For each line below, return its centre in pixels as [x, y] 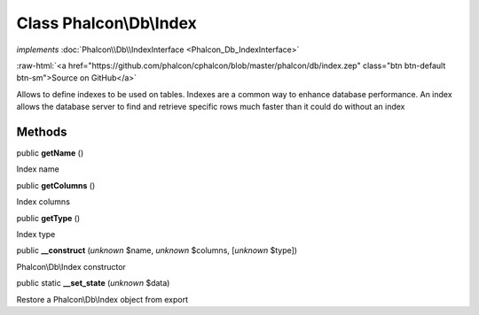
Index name [38, 169]
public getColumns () [56, 185]
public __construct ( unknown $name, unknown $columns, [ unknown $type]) [157, 250]
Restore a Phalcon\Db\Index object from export [102, 299]
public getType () [48, 218]
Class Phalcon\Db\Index [106, 23]
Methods [42, 131]
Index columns [43, 202]
